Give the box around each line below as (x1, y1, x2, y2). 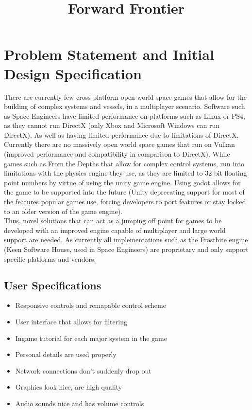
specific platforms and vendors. (4, 253, 96, 264)
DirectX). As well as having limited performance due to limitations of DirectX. (4, 129, 239, 140)
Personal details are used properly (15, 349, 117, 359)
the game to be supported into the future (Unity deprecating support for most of (4, 187, 245, 197)
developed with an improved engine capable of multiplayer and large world (4, 225, 226, 235)
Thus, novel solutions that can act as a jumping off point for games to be (4, 215, 222, 226)
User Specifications (4, 277, 101, 292)
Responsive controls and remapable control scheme (15, 300, 166, 310)
